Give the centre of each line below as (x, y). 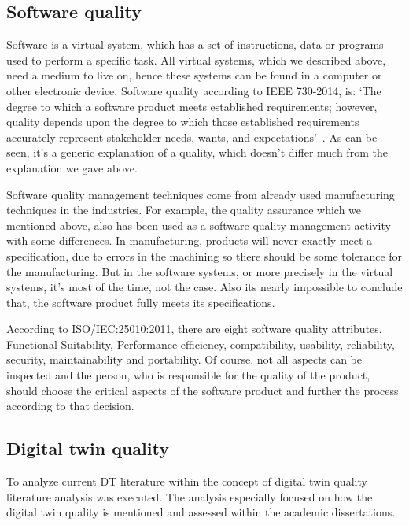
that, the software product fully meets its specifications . (141, 302)
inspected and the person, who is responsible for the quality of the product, (188, 375)
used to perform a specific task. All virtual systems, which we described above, (196, 59)
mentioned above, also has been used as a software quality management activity (199, 225)
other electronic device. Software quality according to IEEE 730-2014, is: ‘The (194, 90)
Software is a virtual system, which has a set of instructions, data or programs (195, 44)
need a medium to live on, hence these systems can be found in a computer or (194, 75)
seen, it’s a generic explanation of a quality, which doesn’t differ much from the (197, 152)
